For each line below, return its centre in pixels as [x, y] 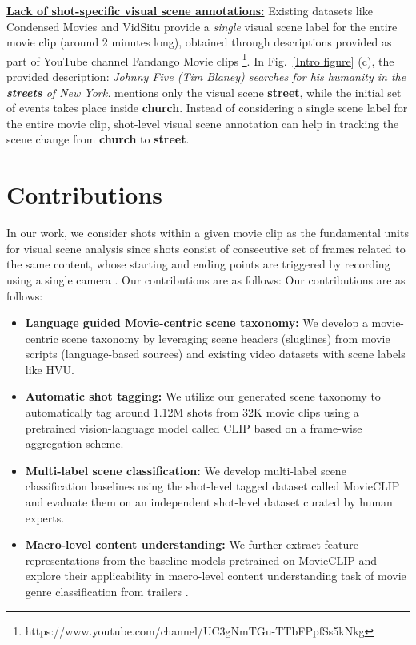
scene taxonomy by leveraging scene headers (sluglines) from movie [226, 338]
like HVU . [50, 369]
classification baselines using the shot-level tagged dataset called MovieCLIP [212, 486]
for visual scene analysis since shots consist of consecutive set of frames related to [206, 248]
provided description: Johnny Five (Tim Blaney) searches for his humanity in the [206, 77]
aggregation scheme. [74, 443]
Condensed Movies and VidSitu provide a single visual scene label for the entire [202, 26]
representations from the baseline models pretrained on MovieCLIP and [201, 560]
